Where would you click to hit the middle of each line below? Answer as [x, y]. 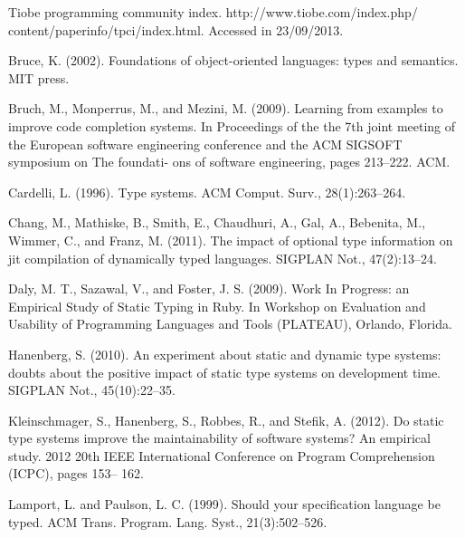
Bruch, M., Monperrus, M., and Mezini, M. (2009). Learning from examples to [226, 108]
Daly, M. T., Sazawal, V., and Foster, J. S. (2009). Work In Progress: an [209, 288]
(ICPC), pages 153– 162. [76, 473]
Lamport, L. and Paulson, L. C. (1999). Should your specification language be [224, 504]
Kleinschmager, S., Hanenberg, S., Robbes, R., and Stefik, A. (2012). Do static [226, 420]
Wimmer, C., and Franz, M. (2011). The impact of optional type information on [231, 240]
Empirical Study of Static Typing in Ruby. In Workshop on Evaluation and [217, 306]
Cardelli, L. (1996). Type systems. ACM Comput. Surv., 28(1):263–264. [207, 192]
